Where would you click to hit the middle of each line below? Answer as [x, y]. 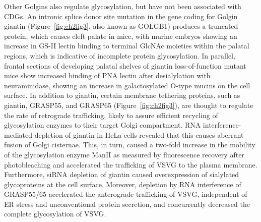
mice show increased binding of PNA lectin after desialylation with [107, 75]
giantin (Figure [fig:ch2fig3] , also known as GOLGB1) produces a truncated [121, 26]
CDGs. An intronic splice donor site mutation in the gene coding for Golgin [121, 16]
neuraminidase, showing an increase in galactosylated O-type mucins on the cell [127, 85]
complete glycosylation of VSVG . [55, 214]
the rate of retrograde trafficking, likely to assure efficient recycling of [111, 115]
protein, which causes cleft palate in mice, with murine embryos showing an [121, 36]
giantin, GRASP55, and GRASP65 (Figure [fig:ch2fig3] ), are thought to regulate [129, 105]
